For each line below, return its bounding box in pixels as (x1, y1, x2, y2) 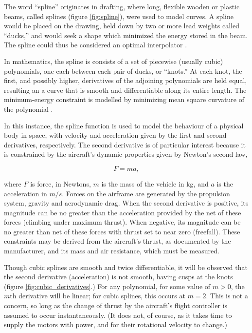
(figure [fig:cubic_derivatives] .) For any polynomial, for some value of (4, 281, 211, 291)
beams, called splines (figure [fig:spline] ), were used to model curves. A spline (4, 11, 234, 21)
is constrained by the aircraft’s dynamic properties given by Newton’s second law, (4, 149, 248, 159)
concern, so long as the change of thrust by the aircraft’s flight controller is (4, 300, 228, 311)
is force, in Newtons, (30, 178, 91, 188)
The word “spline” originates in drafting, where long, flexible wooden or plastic (4, 1, 240, 11)
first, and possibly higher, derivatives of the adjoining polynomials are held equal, (4, 75, 247, 85)
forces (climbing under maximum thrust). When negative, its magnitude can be (4, 217, 241, 227)
